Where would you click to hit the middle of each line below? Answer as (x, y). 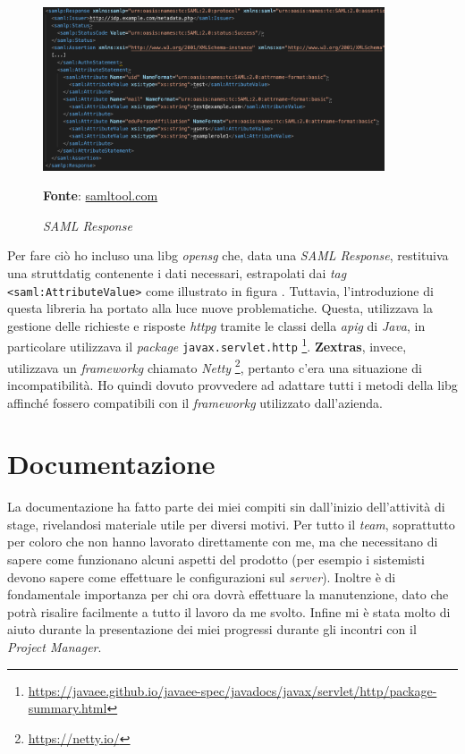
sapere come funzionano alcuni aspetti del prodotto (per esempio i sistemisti (216, 559)
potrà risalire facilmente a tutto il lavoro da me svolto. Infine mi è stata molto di (229, 611)
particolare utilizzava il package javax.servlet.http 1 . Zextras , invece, (207, 345)
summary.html (68, 708)
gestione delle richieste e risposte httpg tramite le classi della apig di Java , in (216, 325)
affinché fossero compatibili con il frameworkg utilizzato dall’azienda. (195, 402)
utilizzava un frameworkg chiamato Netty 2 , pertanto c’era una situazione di (215, 366)
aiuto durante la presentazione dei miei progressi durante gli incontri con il (212, 629)
